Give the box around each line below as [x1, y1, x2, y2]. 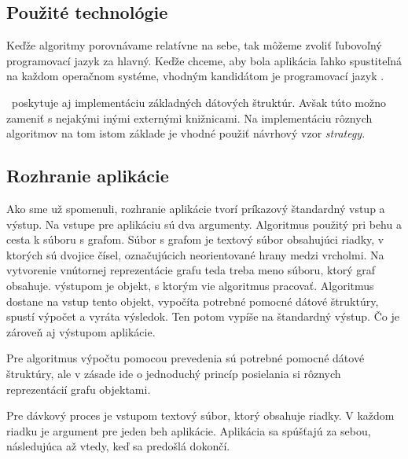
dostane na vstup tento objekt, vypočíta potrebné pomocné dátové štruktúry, [6, 292, 379, 309]
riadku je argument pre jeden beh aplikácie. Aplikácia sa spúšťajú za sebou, [6, 422, 371, 439]
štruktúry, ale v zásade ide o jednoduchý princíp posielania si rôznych [6, 365, 341, 381]
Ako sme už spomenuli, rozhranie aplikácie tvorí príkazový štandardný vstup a [6, 200, 385, 216]
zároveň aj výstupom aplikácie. [6, 323, 156, 340]
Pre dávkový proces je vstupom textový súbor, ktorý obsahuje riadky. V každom [6, 407, 395, 424]
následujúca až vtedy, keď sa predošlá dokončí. [6, 438, 230, 454]
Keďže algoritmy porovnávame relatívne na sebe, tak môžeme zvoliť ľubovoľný [6, 37, 382, 53]
